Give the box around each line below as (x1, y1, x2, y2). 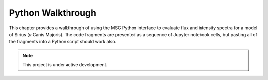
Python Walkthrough (9, 7, 97, 18)
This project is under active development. (22, 62, 108, 68)
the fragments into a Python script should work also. (9, 39, 117, 45)
